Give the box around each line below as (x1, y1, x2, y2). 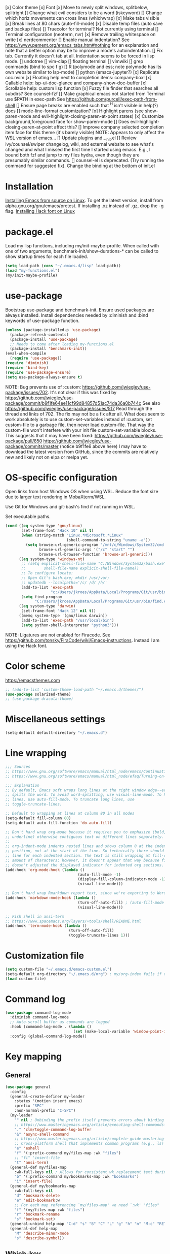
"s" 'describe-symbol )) (14, 1235, 65, 1241)
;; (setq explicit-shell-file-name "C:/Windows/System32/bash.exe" (21, 561, 166, 566)
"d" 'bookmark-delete (14, 1193, 60, 1198)
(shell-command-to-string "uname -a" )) (66, 538, 151, 543)
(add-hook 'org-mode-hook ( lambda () (5, 867, 85, 873)
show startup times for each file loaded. (5, 253, 89, 260)
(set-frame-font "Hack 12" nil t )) (21, 608, 96, 614)
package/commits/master (5, 443, 59, 449)
